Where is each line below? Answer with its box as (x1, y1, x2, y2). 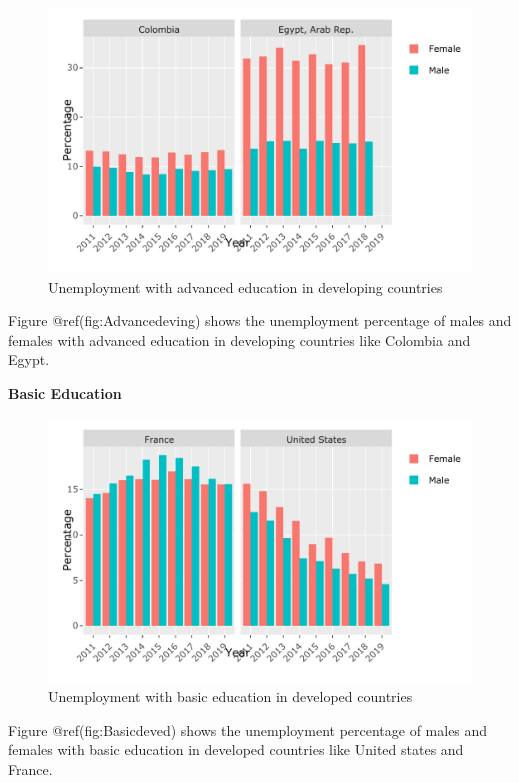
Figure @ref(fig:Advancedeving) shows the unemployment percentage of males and (8, 310, 512, 331)
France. (8, 758, 53, 779)
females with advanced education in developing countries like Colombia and (8, 329, 471, 350)
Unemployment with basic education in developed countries (48, 686, 413, 707)
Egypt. (8, 349, 50, 370)
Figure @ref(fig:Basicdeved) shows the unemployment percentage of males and (8, 719, 488, 740)
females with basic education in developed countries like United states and (8, 739, 464, 760)
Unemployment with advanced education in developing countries (48, 276, 443, 297)
